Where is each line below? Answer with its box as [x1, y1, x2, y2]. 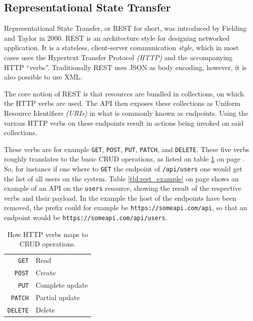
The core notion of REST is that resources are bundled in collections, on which [4, 88, 244, 98]
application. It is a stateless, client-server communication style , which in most [4, 42, 239, 53]
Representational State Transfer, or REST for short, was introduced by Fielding [4, 23, 247, 33]
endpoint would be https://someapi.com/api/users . [4, 212, 167, 223]
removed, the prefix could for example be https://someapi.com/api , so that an [4, 202, 248, 213]
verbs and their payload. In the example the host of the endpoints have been [4, 192, 236, 203]
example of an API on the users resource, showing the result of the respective [4, 183, 242, 193]
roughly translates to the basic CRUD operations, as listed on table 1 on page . [4, 154, 245, 164]
